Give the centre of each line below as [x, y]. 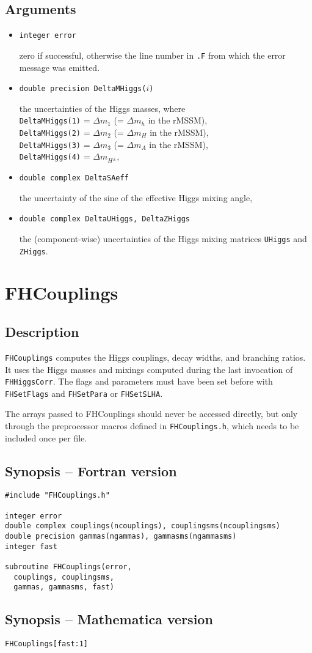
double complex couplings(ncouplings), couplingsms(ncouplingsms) [143, 526]
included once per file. [46, 437]
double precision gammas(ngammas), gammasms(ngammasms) [121, 537]
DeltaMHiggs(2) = [55, 132]
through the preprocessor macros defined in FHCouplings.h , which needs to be [152, 426]
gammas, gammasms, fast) [64, 587]
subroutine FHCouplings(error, [68, 567]
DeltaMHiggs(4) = [55, 156]
